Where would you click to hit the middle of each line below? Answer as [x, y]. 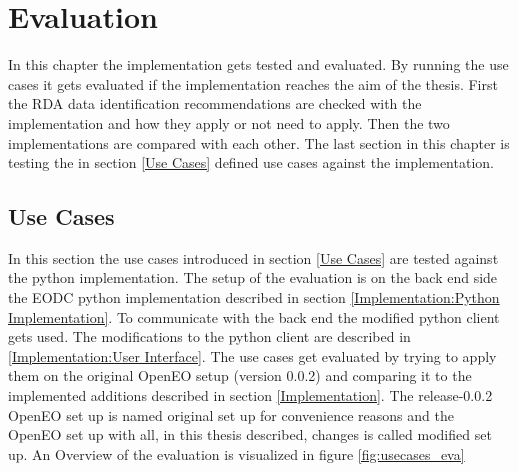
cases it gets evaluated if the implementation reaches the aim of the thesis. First [253, 83]
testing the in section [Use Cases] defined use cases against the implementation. [251, 162]
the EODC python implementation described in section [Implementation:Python [254, 297]
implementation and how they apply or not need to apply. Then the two [229, 122]
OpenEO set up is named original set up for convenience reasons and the [231, 414]
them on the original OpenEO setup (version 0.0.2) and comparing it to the [240, 375]
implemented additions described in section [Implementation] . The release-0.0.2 [250, 395]
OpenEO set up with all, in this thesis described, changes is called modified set [250, 434]
